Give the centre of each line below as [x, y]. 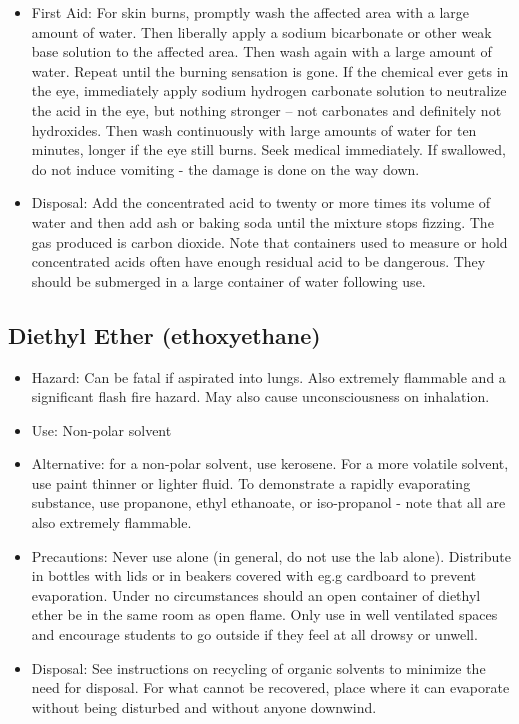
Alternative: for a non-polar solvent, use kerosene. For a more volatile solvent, [270, 463]
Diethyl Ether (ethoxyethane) [164, 334]
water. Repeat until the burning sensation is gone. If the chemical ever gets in [270, 70]
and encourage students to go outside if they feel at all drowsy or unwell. [254, 634]
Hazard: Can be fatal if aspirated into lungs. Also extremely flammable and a [268, 376]
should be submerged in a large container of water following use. [228, 280]
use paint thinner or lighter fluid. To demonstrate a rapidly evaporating [251, 482]
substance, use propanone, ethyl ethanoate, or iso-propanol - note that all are [268, 502]
